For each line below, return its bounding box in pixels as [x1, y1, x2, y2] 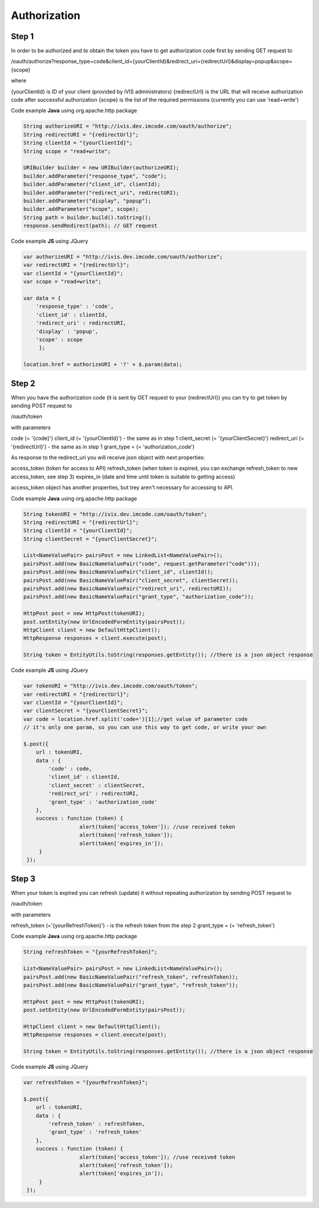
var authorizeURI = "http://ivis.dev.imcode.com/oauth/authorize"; [23, 253, 223, 260]
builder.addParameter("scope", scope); [23, 206, 139, 212]
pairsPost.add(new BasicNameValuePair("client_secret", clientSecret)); [23, 577, 239, 584]
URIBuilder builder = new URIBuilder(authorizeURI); [23, 165, 180, 171]
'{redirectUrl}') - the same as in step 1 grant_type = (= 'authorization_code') [11, 443, 195, 450]
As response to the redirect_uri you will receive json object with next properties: [11, 453, 205, 461]
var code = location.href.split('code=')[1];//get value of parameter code [23, 716, 248, 722]
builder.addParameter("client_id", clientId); [23, 181, 161, 188]
